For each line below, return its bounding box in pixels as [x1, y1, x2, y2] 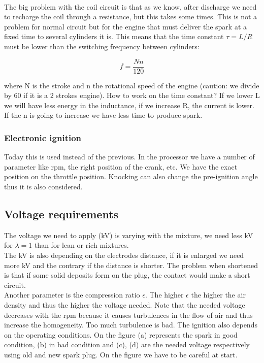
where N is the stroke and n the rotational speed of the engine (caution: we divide [4, 80, 259, 90]
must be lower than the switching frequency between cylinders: [4, 41, 200, 51]
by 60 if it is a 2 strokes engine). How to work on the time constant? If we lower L [4, 90, 260, 101]
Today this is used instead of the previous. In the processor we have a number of [4, 151, 255, 162]
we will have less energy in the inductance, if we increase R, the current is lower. [4, 100, 254, 110]
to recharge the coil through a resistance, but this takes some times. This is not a [4, 11, 257, 22]
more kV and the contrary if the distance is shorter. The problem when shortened [4, 259, 258, 270]
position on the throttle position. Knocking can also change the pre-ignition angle [4, 171, 258, 182]
